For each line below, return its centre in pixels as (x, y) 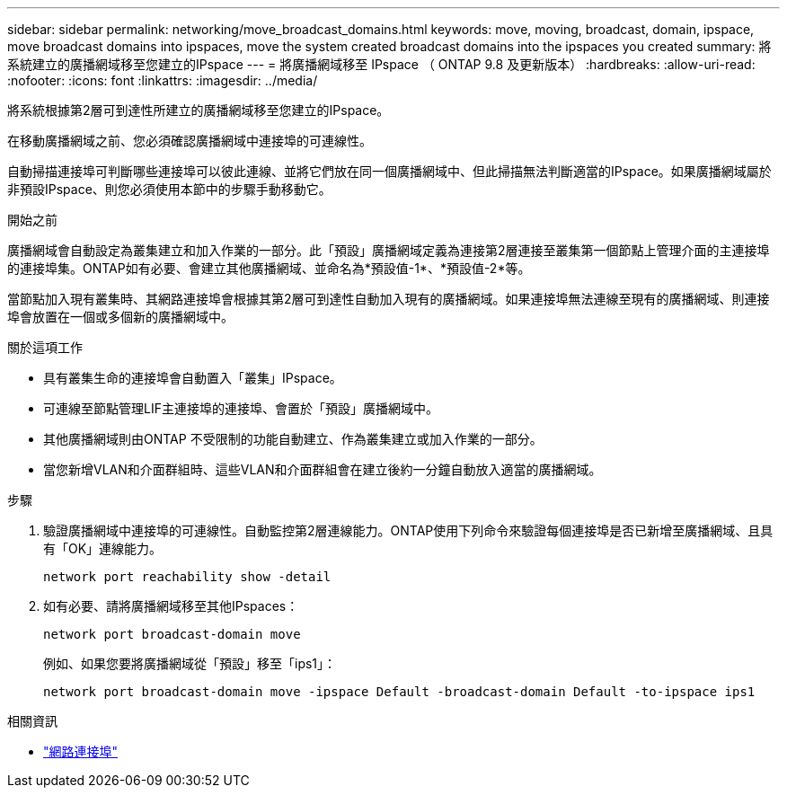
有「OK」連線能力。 (103, 548)
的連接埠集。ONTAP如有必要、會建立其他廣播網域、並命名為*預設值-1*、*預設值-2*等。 (269, 268)
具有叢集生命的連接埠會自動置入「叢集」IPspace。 (193, 378)
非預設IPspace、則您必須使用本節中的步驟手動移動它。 (169, 189)
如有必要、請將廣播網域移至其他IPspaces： (171, 606)
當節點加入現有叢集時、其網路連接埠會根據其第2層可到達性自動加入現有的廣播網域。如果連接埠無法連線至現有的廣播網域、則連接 (389, 299)
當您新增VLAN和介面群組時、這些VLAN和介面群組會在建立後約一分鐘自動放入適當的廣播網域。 (323, 469)
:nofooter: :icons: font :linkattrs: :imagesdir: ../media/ (163, 80)
